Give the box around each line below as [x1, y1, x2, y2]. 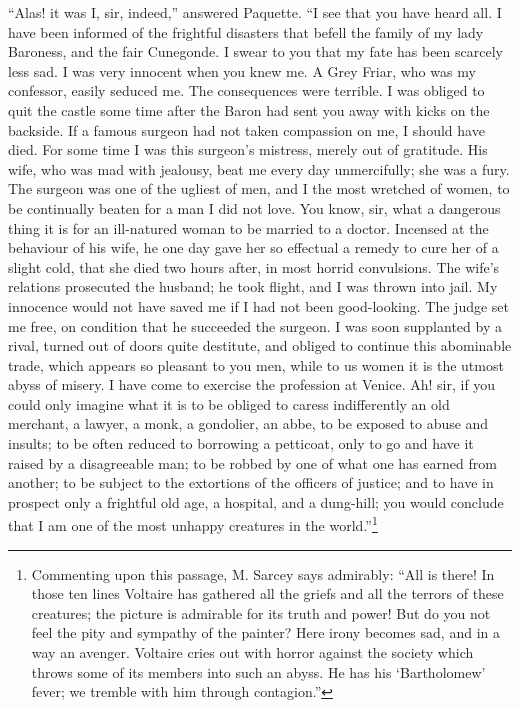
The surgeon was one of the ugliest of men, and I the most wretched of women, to [8, 178, 510, 199]
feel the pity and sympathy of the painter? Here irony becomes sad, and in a [31, 622, 500, 643]
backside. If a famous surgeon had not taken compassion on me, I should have [8, 119, 485, 140]
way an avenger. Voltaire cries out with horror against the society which [31, 642, 474, 663]
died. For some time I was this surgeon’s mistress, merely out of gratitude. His [8, 139, 488, 160]
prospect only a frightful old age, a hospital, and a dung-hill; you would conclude [8, 491, 504, 512]
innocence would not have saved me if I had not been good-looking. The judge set [8, 295, 510, 316]
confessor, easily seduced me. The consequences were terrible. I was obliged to [8, 80, 485, 101]
